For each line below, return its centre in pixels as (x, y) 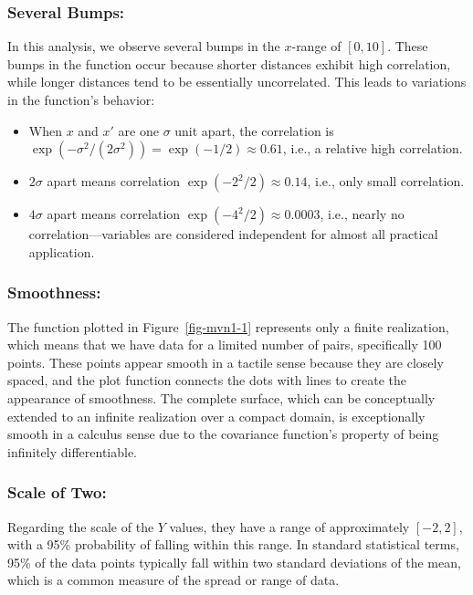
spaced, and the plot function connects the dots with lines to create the (207, 380)
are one (138, 130)
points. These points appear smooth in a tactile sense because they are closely (226, 362)
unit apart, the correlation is (254, 130)
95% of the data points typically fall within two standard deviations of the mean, (234, 562)
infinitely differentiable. (73, 451)
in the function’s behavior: (81, 99)
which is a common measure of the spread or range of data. (173, 580)
